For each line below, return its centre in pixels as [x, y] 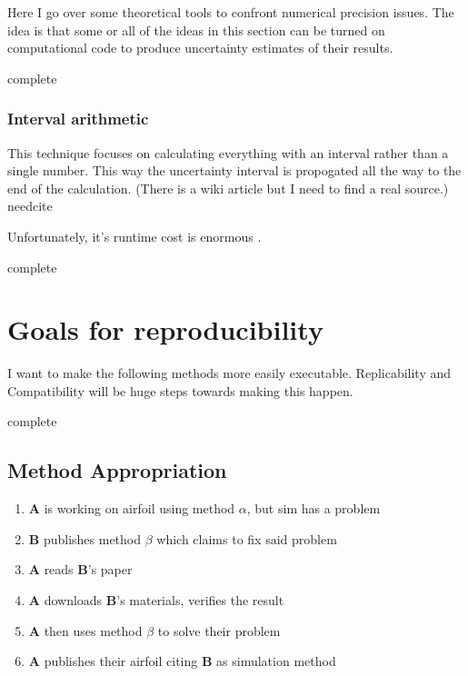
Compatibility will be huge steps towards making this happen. [180, 390]
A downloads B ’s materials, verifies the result [156, 600]
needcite [30, 206]
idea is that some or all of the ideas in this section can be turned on [196, 30]
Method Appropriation [117, 470]
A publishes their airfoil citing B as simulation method [182, 661]
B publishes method [85, 538]
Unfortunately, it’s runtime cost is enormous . [134, 236]
